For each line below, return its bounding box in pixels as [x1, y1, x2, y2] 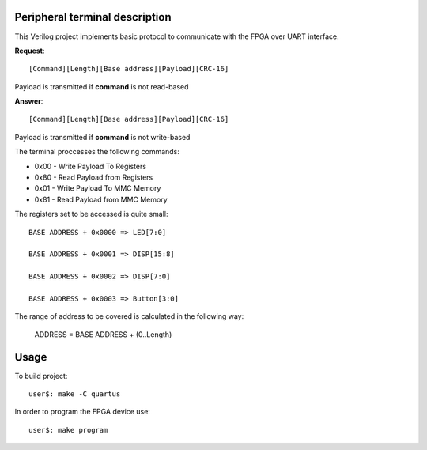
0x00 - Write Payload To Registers [34, 161, 146, 171]
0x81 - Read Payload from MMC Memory [34, 195, 168, 204]
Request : [14, 46, 45, 55]
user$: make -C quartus [28, 390, 121, 399]
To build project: [14, 371, 68, 380]
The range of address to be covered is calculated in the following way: [14, 312, 244, 321]
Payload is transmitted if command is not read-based [14, 81, 189, 91]
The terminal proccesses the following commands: [14, 147, 179, 157]
